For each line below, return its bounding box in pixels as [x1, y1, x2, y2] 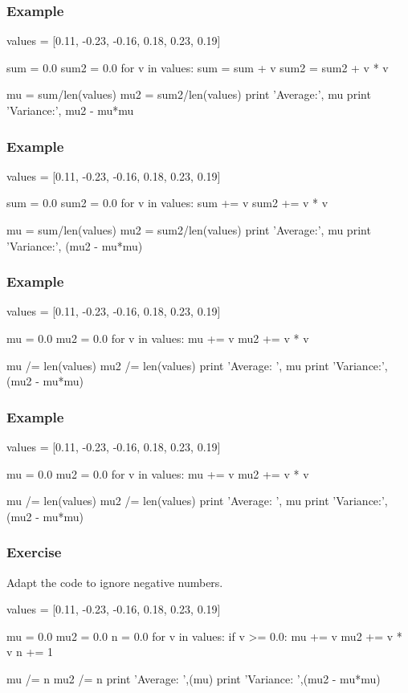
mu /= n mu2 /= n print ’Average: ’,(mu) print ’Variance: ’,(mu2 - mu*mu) [6, 670, 381, 687]
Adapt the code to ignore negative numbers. [6, 573, 223, 590]
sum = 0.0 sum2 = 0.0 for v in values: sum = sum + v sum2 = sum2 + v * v [6, 59, 389, 75]
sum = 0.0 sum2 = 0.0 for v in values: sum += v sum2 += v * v [6, 194, 328, 211]
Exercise [6, 542, 62, 562]
